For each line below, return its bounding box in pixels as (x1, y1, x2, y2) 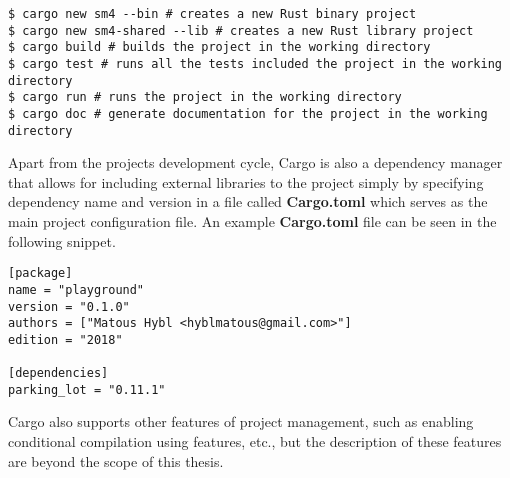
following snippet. (8, 230, 116, 251)
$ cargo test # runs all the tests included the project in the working (8, 56, 502, 71)
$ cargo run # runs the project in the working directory (8, 90, 402, 105)
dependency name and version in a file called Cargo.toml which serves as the (8, 191, 488, 212)
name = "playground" (8, 282, 145, 297)
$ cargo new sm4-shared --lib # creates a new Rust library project (8, 23, 474, 38)
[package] (8, 266, 73, 281)
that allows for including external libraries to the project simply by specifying (8, 171, 484, 192)
